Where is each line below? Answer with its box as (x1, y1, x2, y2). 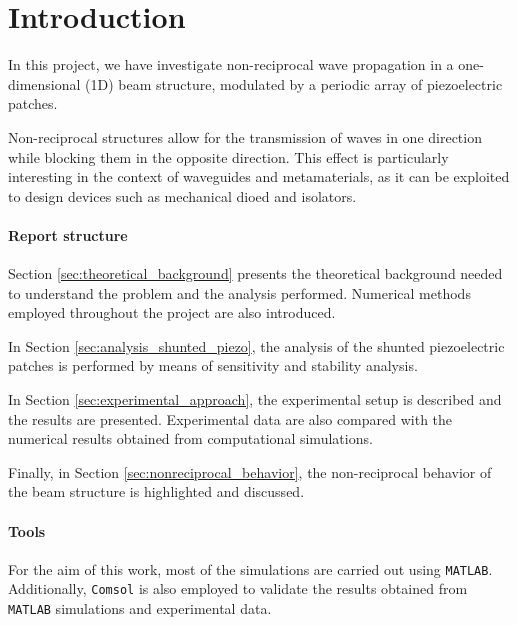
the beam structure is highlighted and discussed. (8, 481, 305, 502)
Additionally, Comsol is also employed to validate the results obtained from (8, 578, 468, 599)
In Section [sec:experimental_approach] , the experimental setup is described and (8, 389, 502, 410)
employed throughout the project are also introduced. (8, 302, 336, 323)
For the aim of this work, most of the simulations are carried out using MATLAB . (8, 558, 493, 579)
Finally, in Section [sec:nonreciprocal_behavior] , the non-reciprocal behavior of (8, 461, 492, 482)
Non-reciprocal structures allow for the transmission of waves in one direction (8, 126, 482, 147)
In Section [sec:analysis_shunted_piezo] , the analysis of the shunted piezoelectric (8, 335, 505, 356)
